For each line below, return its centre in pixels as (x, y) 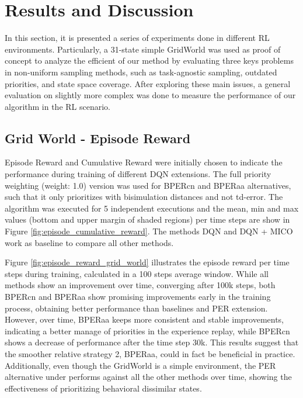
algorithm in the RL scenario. (58, 106)
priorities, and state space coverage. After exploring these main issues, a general (148, 83)
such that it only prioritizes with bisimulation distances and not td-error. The (144, 197)
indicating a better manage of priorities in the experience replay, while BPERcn (147, 330)
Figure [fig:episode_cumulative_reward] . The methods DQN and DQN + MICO (149, 231)
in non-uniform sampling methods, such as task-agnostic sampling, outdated (141, 72)
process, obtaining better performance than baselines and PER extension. (136, 308)
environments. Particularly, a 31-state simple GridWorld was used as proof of (143, 49)
